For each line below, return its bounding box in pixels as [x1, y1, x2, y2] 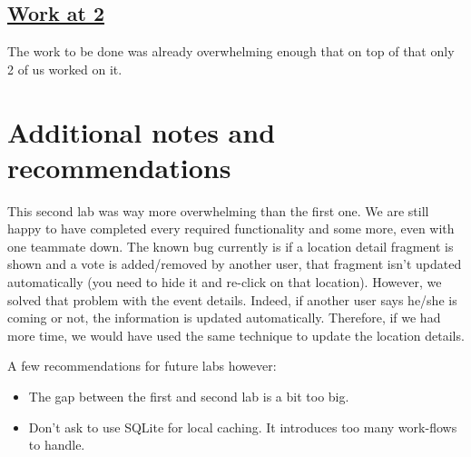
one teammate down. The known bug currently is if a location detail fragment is [7, 236, 454, 255]
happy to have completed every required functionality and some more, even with [7, 219, 455, 238]
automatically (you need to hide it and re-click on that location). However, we [7, 273, 442, 292]
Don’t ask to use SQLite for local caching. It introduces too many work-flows [28, 417, 457, 436]
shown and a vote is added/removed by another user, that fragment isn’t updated [7, 254, 462, 273]
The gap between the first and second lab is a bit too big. [28, 387, 349, 406]
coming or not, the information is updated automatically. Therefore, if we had [7, 308, 441, 327]
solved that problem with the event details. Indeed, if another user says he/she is [7, 290, 457, 309]
